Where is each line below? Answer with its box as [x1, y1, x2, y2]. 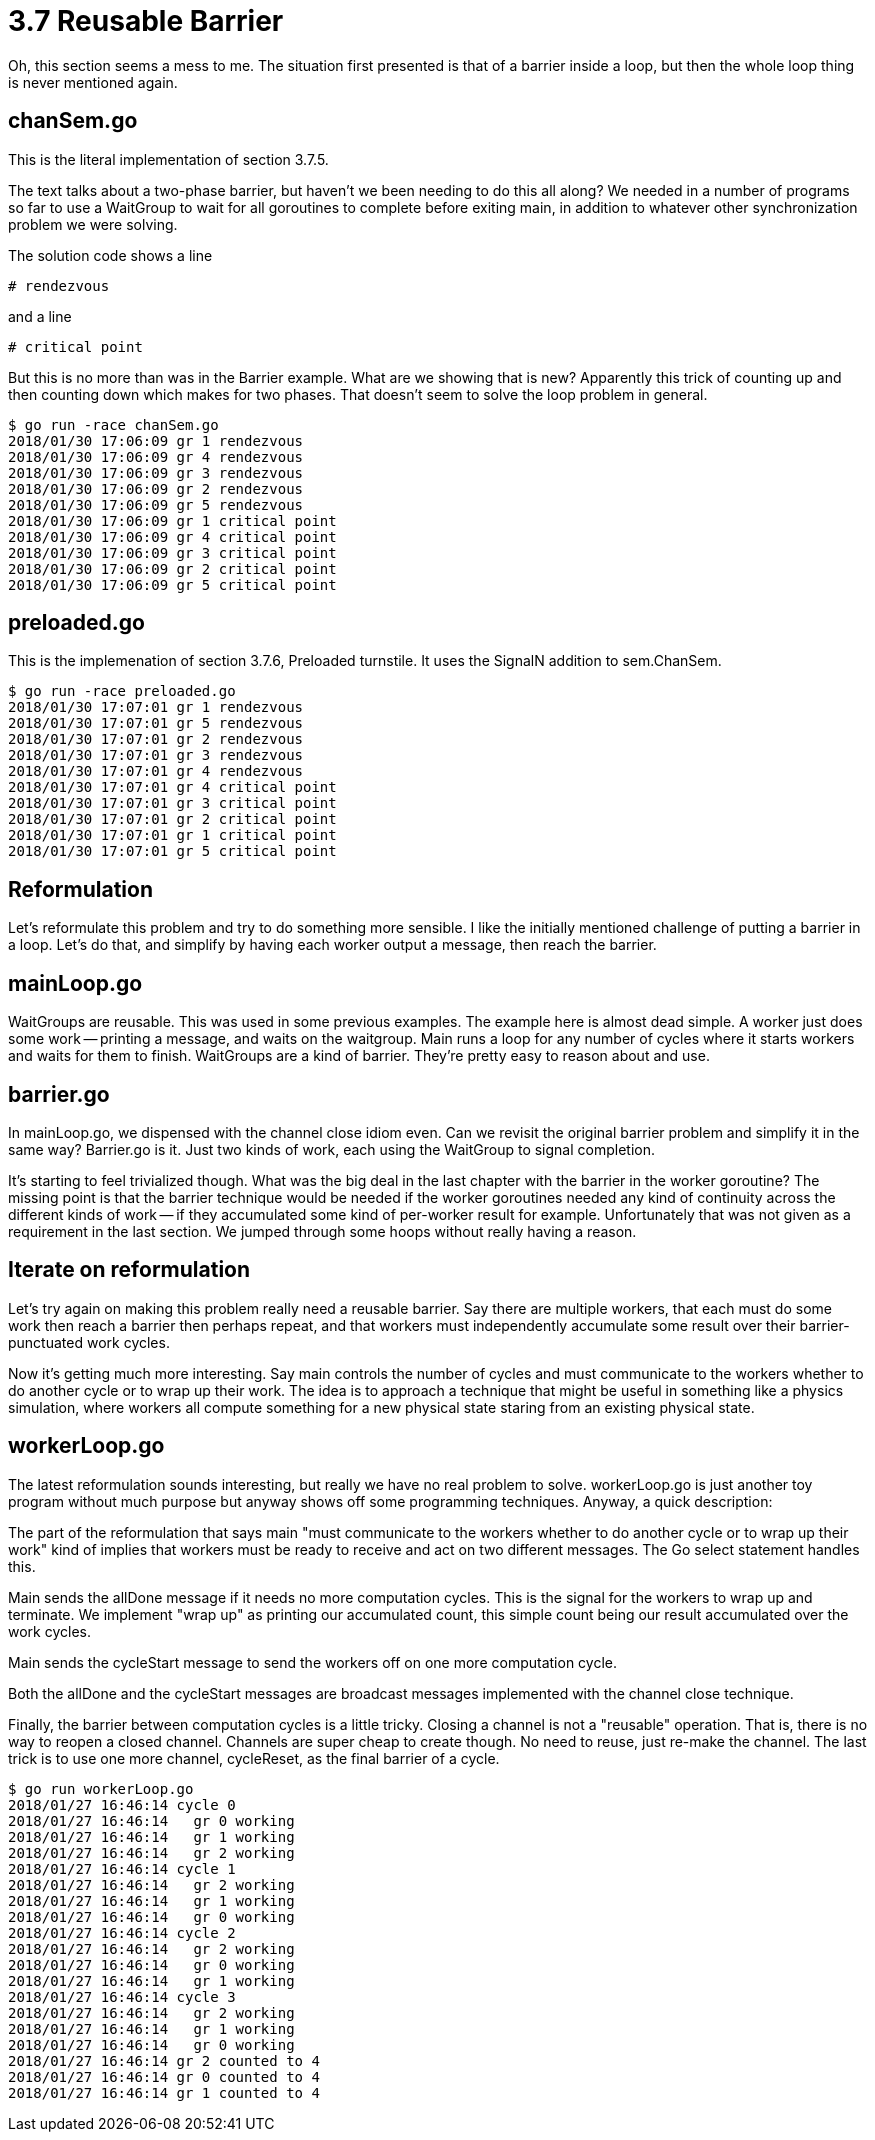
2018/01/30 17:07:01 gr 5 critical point [8, 843, 337, 860]
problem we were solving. [8, 215, 178, 233]
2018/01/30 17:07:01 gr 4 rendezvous [8, 763, 304, 780]
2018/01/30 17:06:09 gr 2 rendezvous [8, 480, 304, 497]
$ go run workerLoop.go [8, 1780, 194, 1797]
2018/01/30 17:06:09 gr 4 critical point [8, 528, 337, 545]
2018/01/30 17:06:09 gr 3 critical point [8, 544, 337, 561]
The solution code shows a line [8, 246, 213, 264]
